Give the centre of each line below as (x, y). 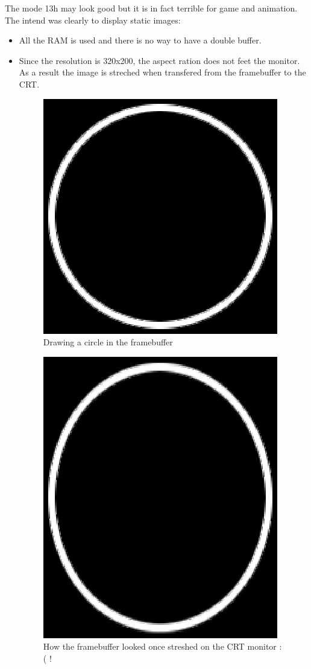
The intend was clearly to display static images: (93, 20)
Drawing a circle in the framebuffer (108, 342)
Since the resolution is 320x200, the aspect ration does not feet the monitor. (159, 60)
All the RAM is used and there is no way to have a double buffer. (140, 40)
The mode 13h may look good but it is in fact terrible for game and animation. (151, 8)
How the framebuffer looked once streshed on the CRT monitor (160, 646)
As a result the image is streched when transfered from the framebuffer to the (162, 72)
